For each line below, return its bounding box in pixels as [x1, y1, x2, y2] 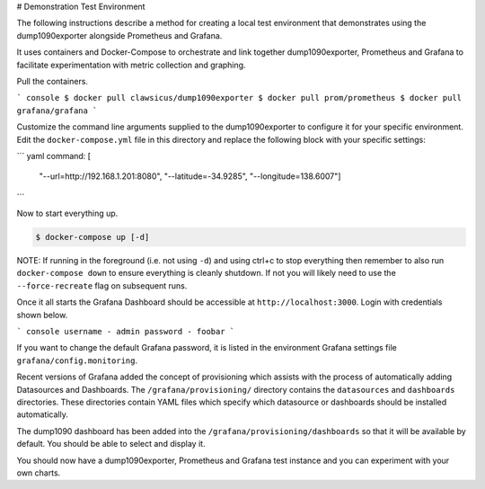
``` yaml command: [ [16, 150, 92, 161]
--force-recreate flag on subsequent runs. [16, 280, 188, 291]
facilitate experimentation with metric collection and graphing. [16, 59, 246, 70]
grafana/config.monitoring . [16, 355, 138, 366]
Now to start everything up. [16, 208, 119, 219]
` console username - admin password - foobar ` [16, 326, 235, 336]
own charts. [16, 467, 61, 478]
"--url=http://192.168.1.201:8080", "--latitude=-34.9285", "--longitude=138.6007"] [39, 171, 341, 182]
